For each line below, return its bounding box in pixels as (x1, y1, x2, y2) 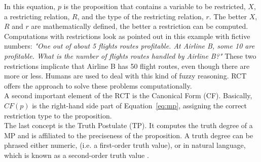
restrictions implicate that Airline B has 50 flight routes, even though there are (4, 60, 250, 71)
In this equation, (4, 1, 56, 11)
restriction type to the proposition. (4, 110, 112, 120)
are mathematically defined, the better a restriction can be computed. (31, 21, 248, 31)
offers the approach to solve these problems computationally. (4, 80, 192, 91)
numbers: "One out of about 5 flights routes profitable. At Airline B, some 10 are (4, 40, 255, 51)
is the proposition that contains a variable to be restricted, (63, 1, 246, 11)
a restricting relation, (4, 11, 70, 21)
